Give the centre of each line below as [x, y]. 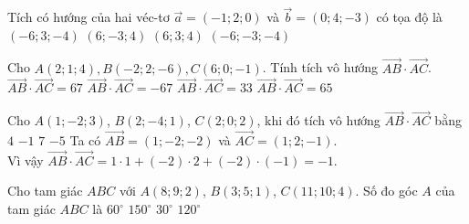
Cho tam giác [45, 191]
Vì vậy [26, 160]
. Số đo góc [386, 191]
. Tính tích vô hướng [320, 67]
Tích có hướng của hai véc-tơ [89, 17]
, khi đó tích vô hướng [318, 120]
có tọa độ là [409, 17]
